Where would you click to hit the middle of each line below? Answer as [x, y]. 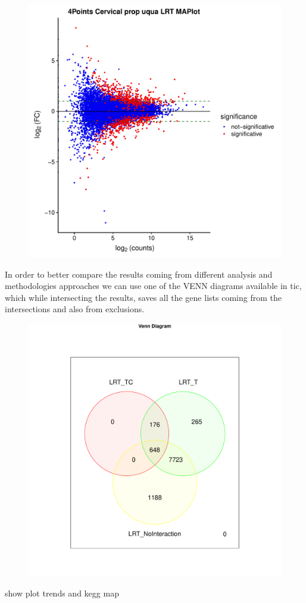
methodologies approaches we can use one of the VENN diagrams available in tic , [153, 286]
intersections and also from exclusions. [75, 309]
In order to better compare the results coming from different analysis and [139, 274]
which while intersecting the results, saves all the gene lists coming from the [143, 297]
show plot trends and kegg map [62, 593]
